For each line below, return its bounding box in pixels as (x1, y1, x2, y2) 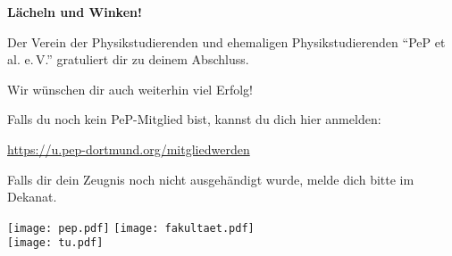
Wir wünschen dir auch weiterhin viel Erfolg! (7, 79, 254, 98)
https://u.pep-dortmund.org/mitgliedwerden (7, 139, 250, 158)
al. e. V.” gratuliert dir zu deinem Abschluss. (7, 50, 249, 69)
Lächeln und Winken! (7, 3, 142, 21)
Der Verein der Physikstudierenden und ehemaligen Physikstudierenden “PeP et (7, 32, 446, 51)
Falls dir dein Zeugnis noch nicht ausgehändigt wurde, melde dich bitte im (7, 169, 414, 188)
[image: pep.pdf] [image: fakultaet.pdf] (7, 221, 255, 235)
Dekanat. (7, 187, 57, 206)
